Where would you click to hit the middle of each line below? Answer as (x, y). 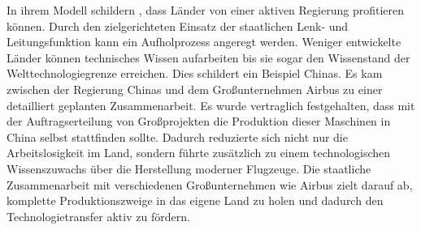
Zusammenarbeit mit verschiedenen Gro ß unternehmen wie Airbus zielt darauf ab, (210, 184)
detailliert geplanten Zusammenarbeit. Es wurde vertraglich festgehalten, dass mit (211, 105)
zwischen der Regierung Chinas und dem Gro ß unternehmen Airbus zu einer (195, 89)
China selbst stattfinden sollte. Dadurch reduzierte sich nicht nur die (177, 136)
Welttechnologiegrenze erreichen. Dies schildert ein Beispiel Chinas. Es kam (195, 73)
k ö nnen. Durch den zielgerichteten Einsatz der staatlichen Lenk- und (178, 26)
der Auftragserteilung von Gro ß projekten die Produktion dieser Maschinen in (199, 121)
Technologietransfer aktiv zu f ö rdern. (98, 216)
